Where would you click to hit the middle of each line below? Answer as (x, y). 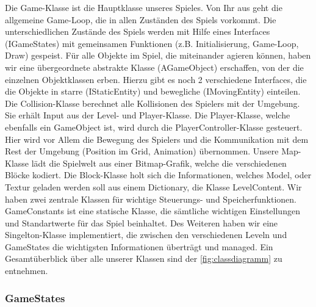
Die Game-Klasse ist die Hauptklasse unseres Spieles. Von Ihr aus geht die (144, 7)
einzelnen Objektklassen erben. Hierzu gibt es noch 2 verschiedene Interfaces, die (156, 79)
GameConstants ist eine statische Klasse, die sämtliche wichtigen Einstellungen (153, 211)
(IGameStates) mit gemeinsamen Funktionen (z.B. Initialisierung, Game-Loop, (152, 43)
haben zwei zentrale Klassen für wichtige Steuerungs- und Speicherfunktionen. (151, 199)
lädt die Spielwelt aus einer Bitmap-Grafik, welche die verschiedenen (159, 163)
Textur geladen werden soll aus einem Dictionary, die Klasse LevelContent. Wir (153, 186)
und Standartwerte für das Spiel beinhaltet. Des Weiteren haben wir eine (142, 222)
